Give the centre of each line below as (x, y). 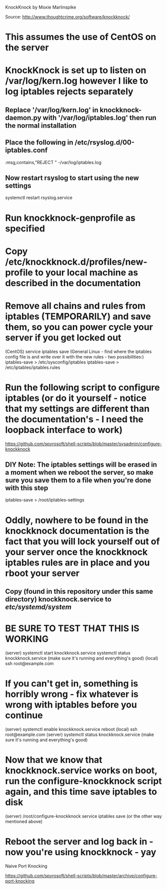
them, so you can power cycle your (79, 327)
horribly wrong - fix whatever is (72, 694)
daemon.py (23, 117)
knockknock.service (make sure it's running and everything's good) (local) (82, 658)
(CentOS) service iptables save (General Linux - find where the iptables (79, 352)
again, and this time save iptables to (81, 792)
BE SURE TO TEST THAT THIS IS (72, 628)
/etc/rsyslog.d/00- (104, 142)
